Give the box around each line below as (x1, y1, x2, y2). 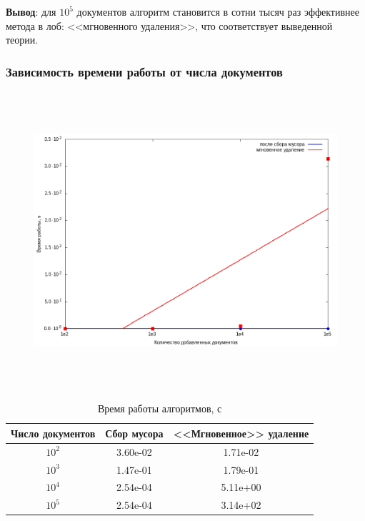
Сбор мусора (105, 425, 164, 440)
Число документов (11, 425, 96, 440)
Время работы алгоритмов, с (97, 401, 222, 416)
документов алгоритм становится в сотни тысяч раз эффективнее (76, 4, 359, 19)
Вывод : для (6, 4, 56, 19)
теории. (6, 32, 39, 47)
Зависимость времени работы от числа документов (6, 62, 283, 80)
